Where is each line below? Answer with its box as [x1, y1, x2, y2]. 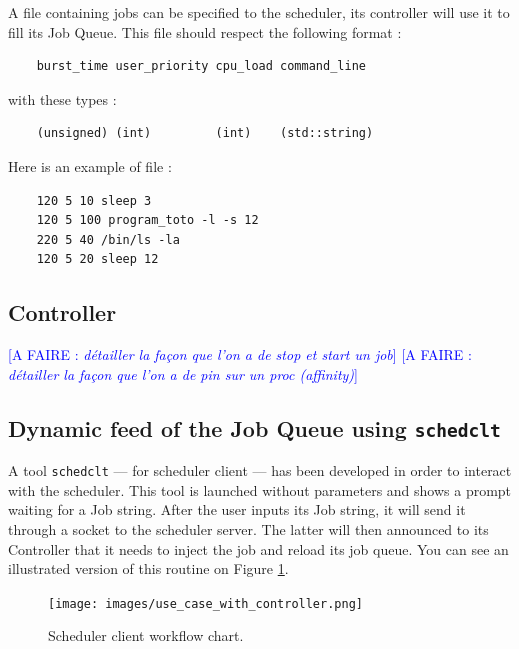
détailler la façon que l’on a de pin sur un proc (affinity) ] [8, 363, 358, 384]
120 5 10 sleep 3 [36, 193, 152, 208]
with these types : [8, 88, 117, 109]
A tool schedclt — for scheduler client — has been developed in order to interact [8, 460, 512, 481]
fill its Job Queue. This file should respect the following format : [8, 21, 402, 42]
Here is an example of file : [8, 155, 172, 176]
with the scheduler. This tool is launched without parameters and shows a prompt [8, 479, 512, 500]
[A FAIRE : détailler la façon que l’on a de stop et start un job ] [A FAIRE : [8, 344, 472, 365]
